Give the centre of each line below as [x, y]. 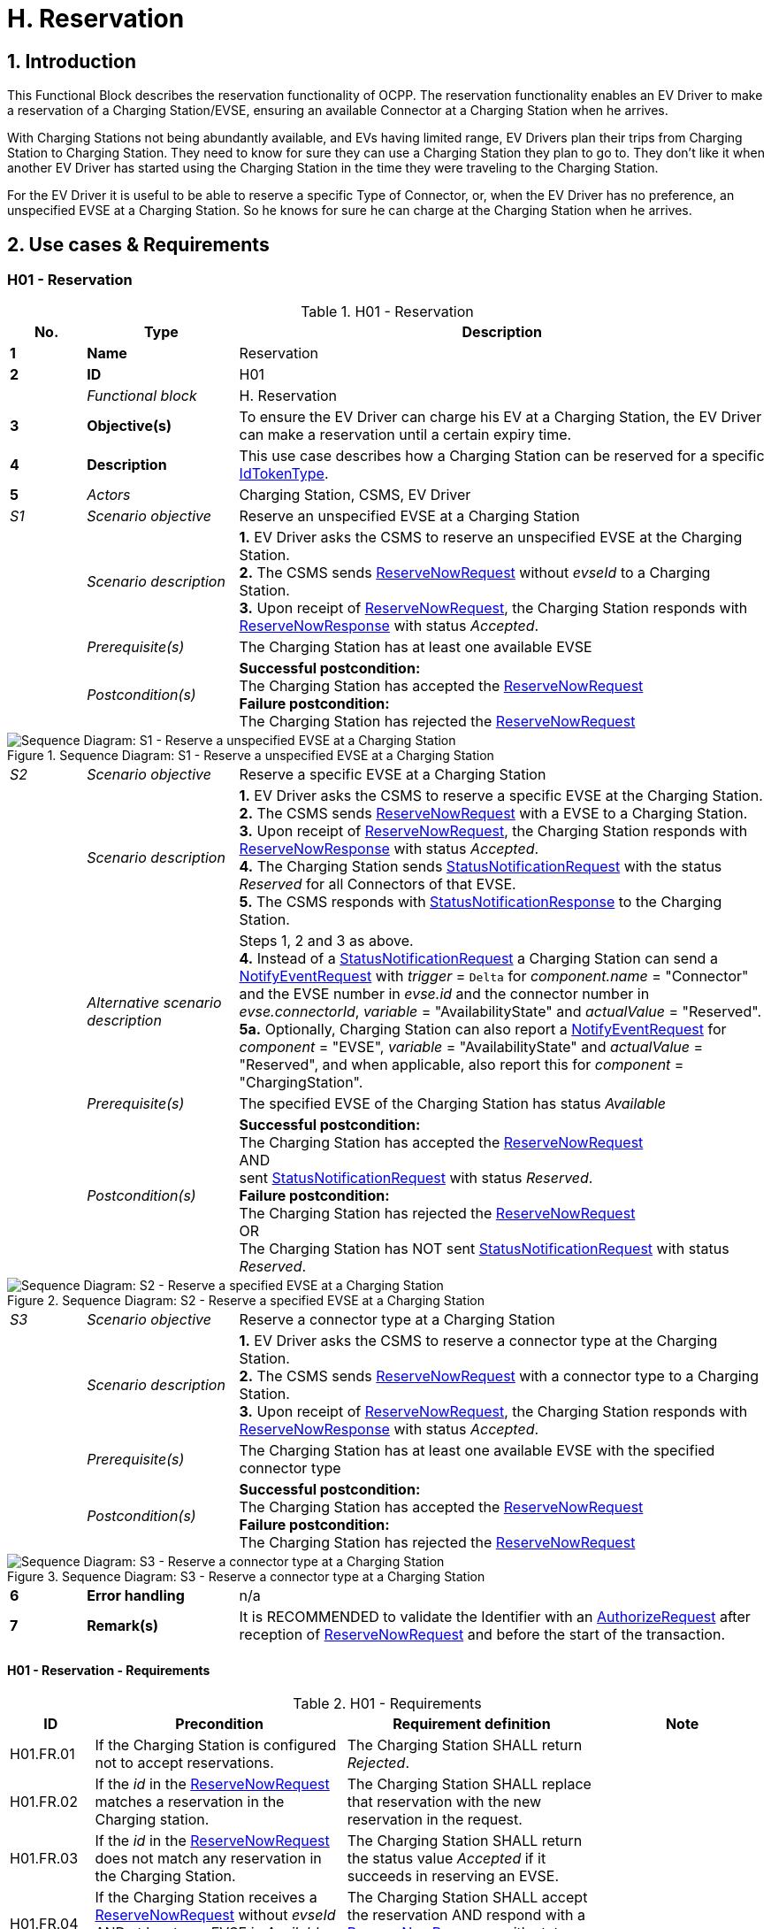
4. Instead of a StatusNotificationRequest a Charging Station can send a [478, 959]
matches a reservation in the [190, 1801]
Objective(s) [129, 426]
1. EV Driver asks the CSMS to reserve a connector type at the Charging [478, 1341]
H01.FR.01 [42, 1753]
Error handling [136, 1596]
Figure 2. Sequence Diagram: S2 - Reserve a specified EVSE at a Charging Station [246, 1301]
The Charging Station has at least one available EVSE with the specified [477, 1451]
